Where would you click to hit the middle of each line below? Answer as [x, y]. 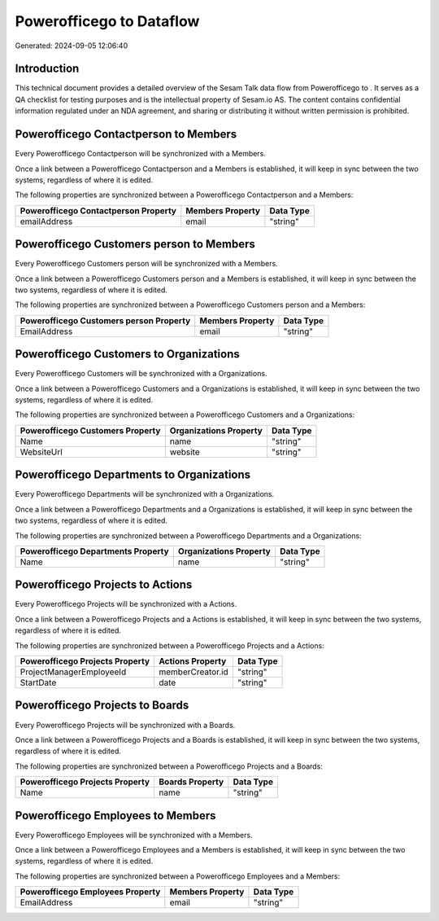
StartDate [38, 682]
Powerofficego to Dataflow [107, 21]
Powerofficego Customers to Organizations [127, 354]
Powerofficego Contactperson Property [98, 210]
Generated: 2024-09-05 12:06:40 [72, 46]
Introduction [47, 69]
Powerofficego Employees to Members [115, 816]
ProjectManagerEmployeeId [73, 672]
